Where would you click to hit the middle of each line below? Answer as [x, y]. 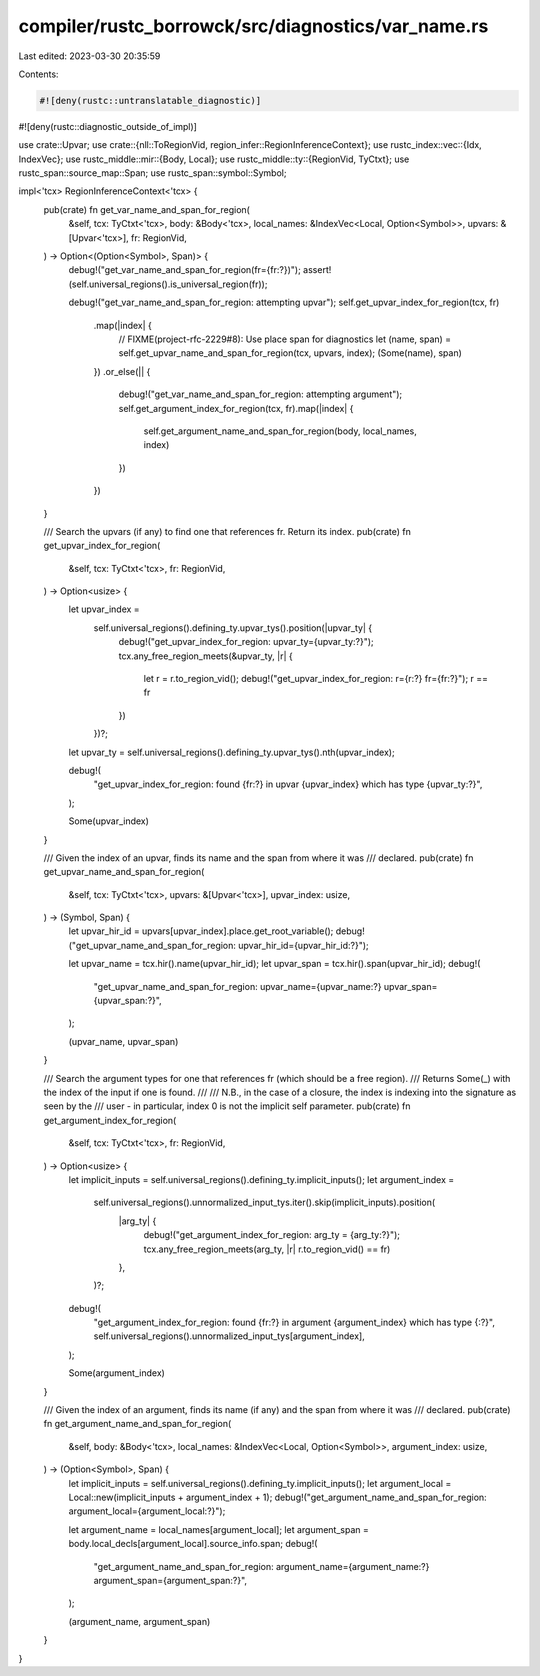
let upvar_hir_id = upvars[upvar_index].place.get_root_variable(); [201, 931]
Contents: [38, 74]
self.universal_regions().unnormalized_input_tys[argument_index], [229, 1336]
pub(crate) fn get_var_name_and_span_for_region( [146, 209]
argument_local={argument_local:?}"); [147, 1511]
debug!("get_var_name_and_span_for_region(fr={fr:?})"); [185, 270]
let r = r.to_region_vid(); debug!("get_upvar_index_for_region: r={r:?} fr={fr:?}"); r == [316, 679]
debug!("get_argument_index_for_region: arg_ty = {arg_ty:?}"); [271, 1235]
